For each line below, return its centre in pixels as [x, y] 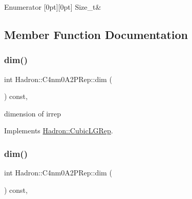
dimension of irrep [33, 113]
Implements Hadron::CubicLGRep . [59, 131]
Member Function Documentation [96, 34]
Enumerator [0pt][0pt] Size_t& [53, 7]
